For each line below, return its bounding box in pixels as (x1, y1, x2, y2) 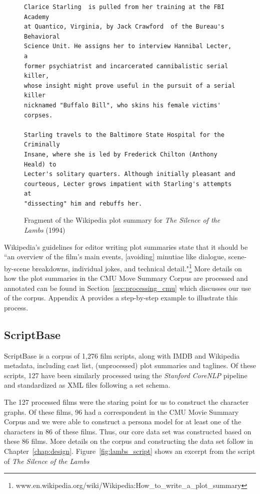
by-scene (4, 263, 30, 273)
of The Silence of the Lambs (4, 455, 89, 466)
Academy (24, 13, 49, 21)
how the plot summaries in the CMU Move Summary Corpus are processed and (4, 273, 248, 283)
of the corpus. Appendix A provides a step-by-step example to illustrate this (4, 292, 238, 303)
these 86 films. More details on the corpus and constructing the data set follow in (4, 436, 253, 446)
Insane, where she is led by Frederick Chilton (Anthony (24, 150, 217, 158)
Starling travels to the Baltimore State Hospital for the (24, 131, 224, 138)
